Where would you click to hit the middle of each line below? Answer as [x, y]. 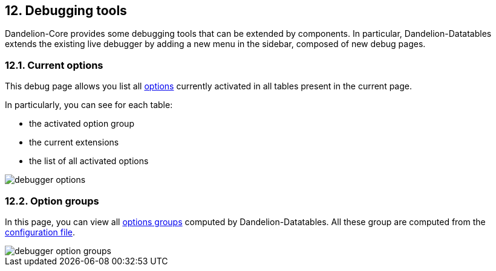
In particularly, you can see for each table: [89, 105]
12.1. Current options [54, 65]
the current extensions [74, 142]
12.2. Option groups [52, 201]
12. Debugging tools [66, 11]
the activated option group [82, 124]
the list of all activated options [89, 161]
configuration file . [40, 232]
